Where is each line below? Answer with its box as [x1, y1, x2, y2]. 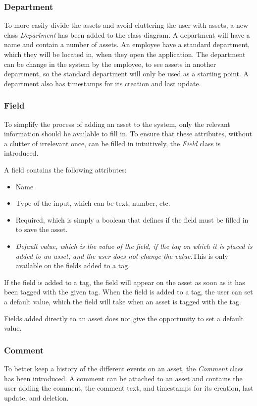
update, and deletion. [4, 392, 69, 403]
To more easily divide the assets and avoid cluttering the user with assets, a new [4, 20, 249, 30]
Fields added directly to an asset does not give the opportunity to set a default [4, 313, 244, 323]
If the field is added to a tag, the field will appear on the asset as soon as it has [4, 277, 245, 287]
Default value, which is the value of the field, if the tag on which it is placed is [15, 240, 253, 251]
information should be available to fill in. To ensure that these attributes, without [4, 128, 252, 139]
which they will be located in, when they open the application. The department [4, 49, 246, 59]
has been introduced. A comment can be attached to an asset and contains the [4, 373, 243, 383]
